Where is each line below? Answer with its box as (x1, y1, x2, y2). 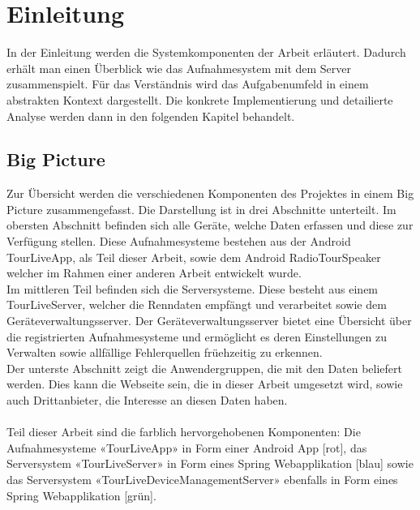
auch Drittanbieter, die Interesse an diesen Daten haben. (6, 392, 288, 409)
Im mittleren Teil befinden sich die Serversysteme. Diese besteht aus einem (6, 280, 379, 297)
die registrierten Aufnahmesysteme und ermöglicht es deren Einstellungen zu (6, 328, 387, 345)
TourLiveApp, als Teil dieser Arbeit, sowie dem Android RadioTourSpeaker (6, 248, 381, 265)
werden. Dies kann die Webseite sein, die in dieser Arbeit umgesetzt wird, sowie (6, 375, 403, 392)
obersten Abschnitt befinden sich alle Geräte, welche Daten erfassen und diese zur (6, 216, 414, 234)
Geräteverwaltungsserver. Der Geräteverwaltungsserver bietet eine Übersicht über (6, 312, 412, 329)
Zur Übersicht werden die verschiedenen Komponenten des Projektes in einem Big (6, 185, 414, 202)
